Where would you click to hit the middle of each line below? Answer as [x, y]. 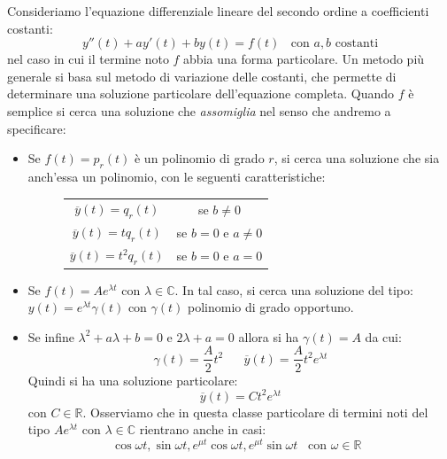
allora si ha [269, 336]
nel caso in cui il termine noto [88, 59]
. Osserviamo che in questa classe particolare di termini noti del [255, 412]
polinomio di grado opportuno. [271, 307]
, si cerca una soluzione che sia [357, 158]
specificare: [37, 128]
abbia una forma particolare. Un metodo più [304, 59]
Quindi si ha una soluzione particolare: [133, 380]
